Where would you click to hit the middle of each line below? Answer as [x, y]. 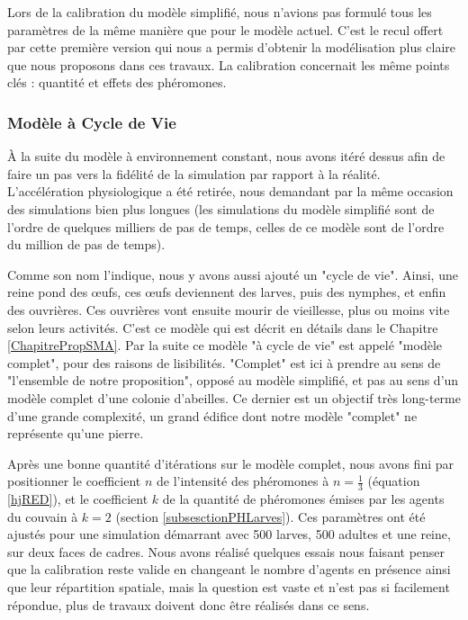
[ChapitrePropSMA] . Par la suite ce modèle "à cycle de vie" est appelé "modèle [225, 345]
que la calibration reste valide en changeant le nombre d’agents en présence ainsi [229, 569]
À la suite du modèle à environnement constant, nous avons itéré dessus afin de [226, 156]
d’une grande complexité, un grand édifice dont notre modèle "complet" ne [212, 415]
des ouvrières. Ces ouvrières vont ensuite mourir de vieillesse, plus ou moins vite [229, 309]
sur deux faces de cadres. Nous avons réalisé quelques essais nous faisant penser [226, 551]
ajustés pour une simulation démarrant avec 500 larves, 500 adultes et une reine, [229, 534]
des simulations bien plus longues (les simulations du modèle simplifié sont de [221, 208]
